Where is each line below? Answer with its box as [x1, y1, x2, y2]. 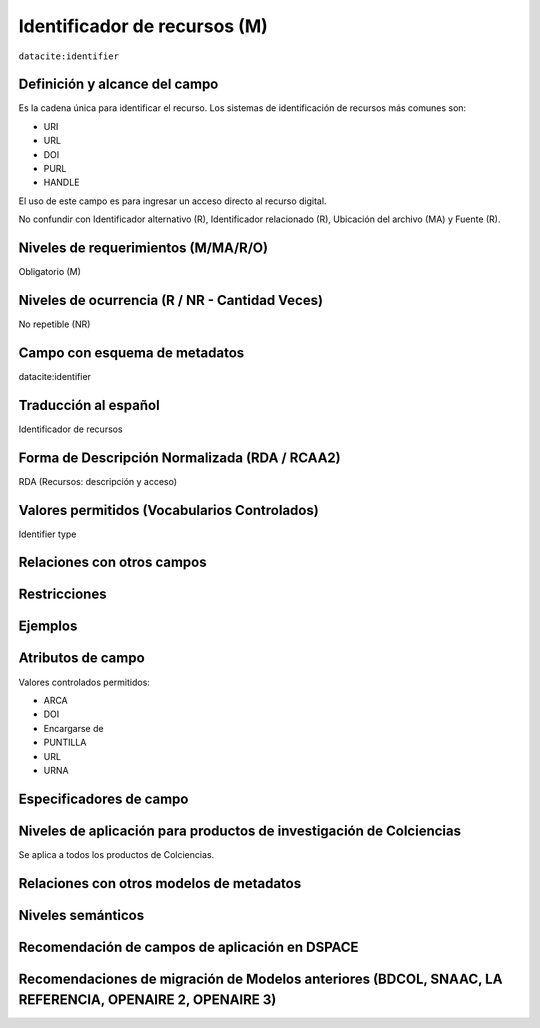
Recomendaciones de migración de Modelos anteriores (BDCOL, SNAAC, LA [18, 970, 503, 987]
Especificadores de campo [18, 790, 189, 807]
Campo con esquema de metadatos [18, 344, 245, 361]
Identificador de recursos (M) [18, 15, 269, 37]
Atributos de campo [18, 650, 145, 667]
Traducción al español [18, 396, 160, 414]
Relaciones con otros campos [18, 554, 207, 571]
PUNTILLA [43, 736, 87, 749]
